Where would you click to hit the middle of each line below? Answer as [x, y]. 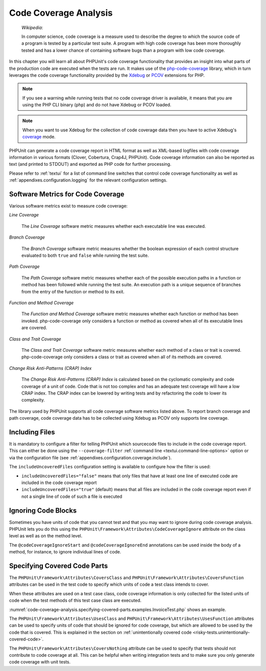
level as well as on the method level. [46, 536]
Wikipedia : [32, 28]
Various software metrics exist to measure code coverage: [68, 206]
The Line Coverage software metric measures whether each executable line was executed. [114, 226]
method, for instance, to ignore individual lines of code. [65, 552]
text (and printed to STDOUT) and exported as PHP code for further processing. [90, 164]
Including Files [32, 432]
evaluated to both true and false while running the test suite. [85, 255]
